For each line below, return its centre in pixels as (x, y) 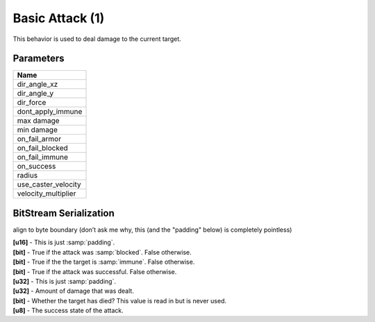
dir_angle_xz (37, 85)
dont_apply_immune (50, 112)
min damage (37, 130)
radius (27, 176)
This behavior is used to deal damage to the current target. (97, 39)
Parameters (39, 59)
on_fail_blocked (43, 148)
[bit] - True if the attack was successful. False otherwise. (95, 271)
